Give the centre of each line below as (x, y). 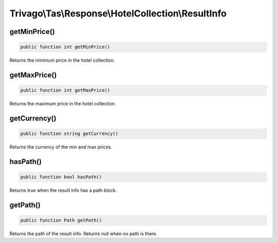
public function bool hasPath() (61, 177)
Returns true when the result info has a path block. (63, 191)
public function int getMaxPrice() (65, 90)
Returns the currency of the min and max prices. (61, 147)
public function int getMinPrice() (65, 47)
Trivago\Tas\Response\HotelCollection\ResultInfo (118, 13)
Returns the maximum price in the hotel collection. (63, 104)
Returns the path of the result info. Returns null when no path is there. (83, 234)
